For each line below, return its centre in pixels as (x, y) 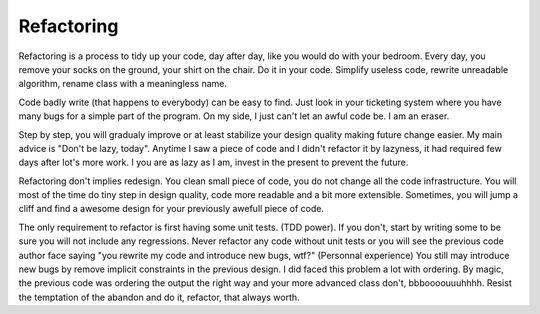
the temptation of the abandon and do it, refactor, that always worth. (159, 297)
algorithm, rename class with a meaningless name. (123, 84)
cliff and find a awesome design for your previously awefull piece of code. (171, 209)
